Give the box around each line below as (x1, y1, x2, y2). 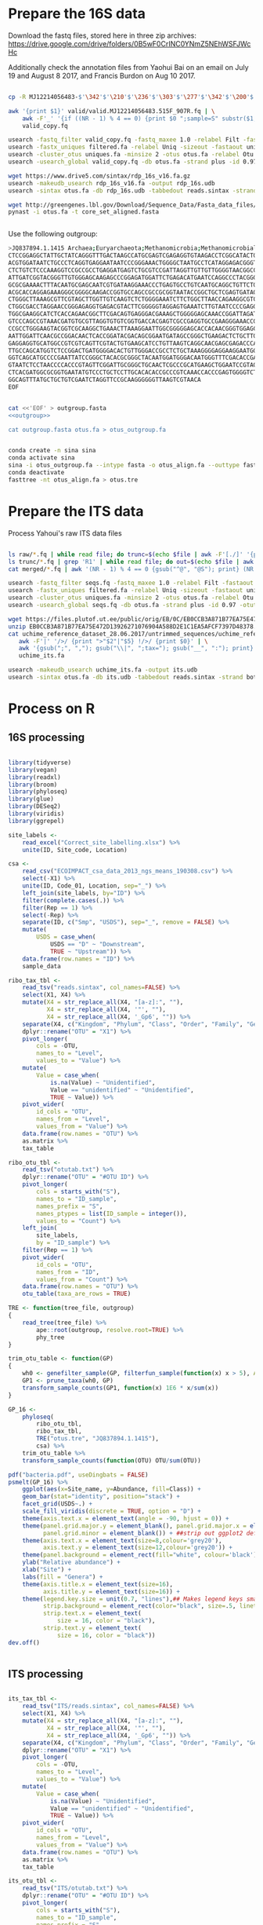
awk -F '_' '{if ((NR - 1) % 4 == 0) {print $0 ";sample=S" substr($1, (22, 115, 258, 123)
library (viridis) (8, 810, 65, 818)
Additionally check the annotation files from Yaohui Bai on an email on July (8, 62, 249, 71)
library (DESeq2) (8, 803, 61, 811)
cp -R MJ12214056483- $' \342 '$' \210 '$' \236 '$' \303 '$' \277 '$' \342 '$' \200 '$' (8, 93, 258, 101)
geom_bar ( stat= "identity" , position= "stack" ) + (22, 1493, 180, 1501)
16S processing (8, 731, 85, 745)
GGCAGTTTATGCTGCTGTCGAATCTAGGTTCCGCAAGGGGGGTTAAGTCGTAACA (8, 376, 201, 384)
